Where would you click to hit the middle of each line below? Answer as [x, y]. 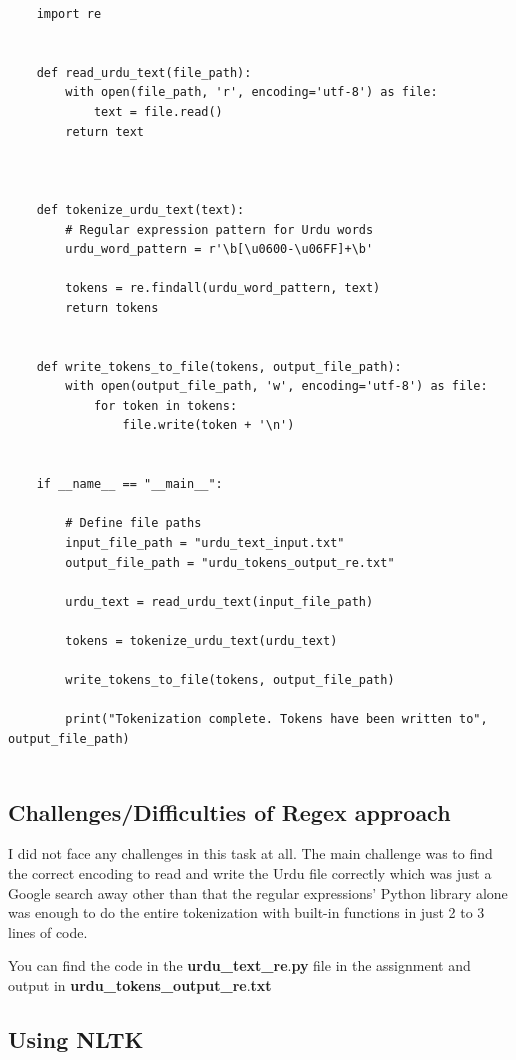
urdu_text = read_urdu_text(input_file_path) [219, 601]
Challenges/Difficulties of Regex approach [229, 811]
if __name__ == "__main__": [129, 484]
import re [69, 14]
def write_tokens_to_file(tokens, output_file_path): [219, 366]
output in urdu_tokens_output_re [127, 984]
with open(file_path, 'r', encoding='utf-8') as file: [251, 92]
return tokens [112, 307]
